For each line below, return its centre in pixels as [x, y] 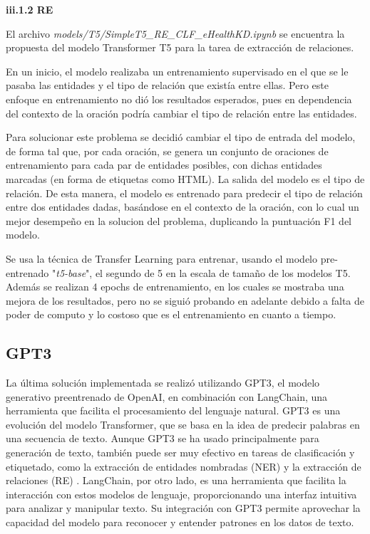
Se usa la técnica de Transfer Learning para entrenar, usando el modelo [161, 258]
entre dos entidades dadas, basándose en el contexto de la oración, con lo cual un [183, 207]
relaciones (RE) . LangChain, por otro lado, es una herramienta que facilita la [176, 480]
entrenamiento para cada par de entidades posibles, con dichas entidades [164, 165]
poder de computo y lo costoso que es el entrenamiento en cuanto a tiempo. [171, 314]
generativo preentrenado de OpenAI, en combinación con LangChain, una [167, 396]
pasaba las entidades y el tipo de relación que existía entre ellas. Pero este [167, 85]
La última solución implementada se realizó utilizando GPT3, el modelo [163, 383]
